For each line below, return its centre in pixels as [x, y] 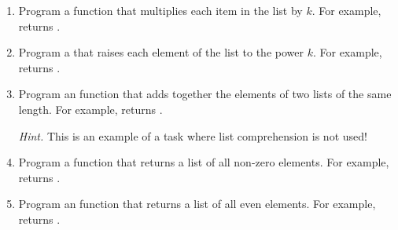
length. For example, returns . [90, 109]
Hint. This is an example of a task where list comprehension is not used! [193, 135]
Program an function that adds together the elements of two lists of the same [205, 94]
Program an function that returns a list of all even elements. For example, [197, 204]
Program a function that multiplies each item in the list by [160, 10]
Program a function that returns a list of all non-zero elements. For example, [204, 162]
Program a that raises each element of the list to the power [161, 52]
